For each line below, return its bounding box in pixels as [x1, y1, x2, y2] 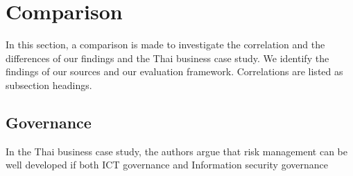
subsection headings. [6, 77, 92, 92]
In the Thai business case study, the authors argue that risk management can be [6, 144, 347, 158]
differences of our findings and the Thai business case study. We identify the [6, 50, 329, 65]
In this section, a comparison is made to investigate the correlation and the [6, 37, 325, 52]
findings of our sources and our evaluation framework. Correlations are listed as [6, 64, 343, 79]
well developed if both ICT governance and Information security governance [6, 157, 328, 172]
